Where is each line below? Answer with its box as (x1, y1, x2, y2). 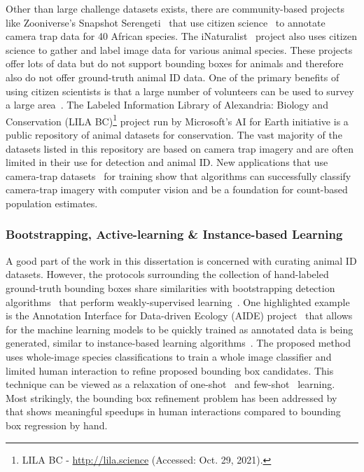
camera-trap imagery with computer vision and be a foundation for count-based (6, 182, 348, 197)
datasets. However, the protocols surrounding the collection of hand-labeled (6, 267, 329, 282)
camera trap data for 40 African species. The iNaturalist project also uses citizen (6, 29, 357, 43)
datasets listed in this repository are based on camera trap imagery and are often (6, 141, 353, 155)
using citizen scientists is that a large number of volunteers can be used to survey (6, 83, 354, 98)
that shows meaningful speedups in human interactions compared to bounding (6, 404, 341, 419)
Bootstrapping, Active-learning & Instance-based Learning (6, 225, 343, 243)
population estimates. (6, 195, 98, 210)
